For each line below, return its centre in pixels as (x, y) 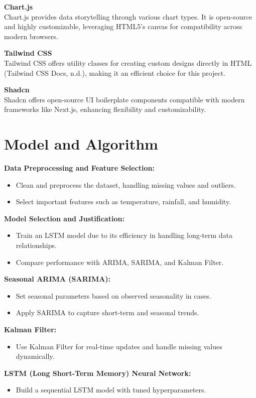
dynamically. (35, 356)
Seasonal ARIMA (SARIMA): (57, 279)
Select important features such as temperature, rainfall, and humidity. (123, 202)
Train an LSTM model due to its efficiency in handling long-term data (124, 235)
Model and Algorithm (81, 144)
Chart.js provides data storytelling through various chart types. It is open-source (128, 16)
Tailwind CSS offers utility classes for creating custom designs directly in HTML (128, 62)
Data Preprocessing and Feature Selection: (79, 168)
